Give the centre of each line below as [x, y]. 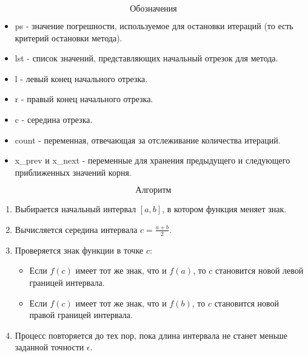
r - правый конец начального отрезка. [84, 99]
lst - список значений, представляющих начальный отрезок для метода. [146, 58]
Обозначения [153, 9]
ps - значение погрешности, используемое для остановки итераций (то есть [154, 26]
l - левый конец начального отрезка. [81, 78]
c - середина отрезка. [54, 119]
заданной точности [49, 347]
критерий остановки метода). [69, 37]
